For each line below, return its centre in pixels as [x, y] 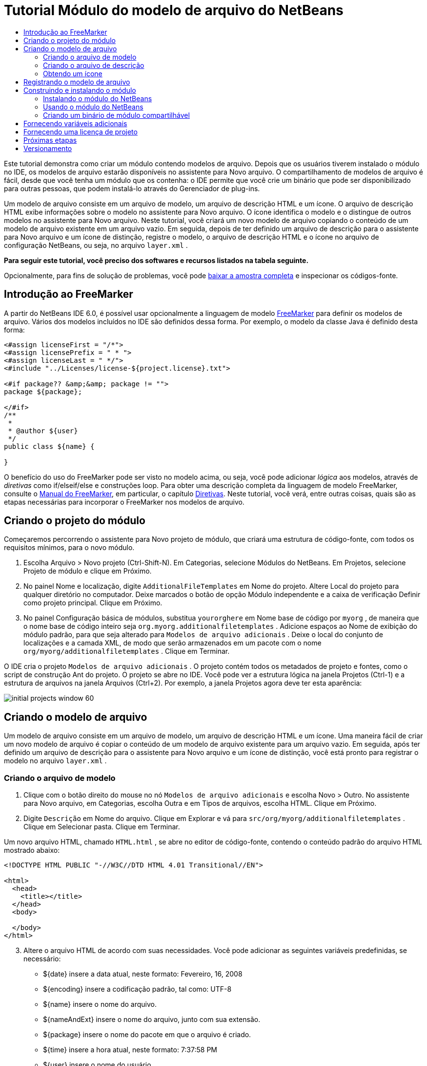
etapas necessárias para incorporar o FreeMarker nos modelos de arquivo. [124, 502]
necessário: [42, 959]
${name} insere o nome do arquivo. [100, 1004]
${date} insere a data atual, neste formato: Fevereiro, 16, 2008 [143, 974]
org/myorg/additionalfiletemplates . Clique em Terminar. [127, 651]
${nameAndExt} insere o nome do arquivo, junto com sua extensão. [152, 1020]
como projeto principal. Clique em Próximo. [93, 603]
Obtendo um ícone [73, 73]
